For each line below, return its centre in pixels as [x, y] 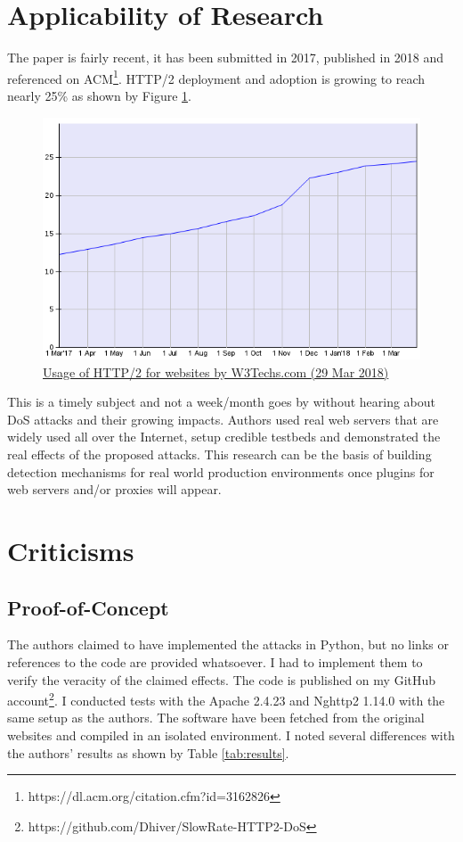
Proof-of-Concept [88, 607]
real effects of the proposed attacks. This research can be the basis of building [219, 454]
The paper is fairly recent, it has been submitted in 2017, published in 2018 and [226, 58]
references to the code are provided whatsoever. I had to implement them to [215, 662]
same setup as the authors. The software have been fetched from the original [216, 718]
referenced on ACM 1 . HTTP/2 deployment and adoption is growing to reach [216, 77]
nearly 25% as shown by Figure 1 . [99, 95]
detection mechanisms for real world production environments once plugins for [221, 471]
